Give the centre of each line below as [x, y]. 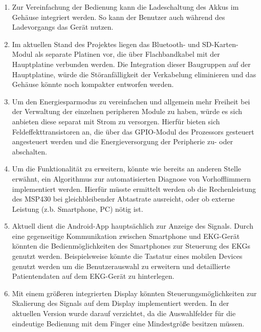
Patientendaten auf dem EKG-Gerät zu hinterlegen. [93, 276]
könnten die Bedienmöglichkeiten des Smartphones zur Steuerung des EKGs [131, 246]
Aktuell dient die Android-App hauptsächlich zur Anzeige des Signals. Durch [133, 226]
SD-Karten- [220, 44]
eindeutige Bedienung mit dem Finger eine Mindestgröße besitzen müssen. [128, 323]
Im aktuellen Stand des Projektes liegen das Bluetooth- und [106, 44]
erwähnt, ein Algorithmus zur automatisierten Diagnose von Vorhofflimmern [131, 178]
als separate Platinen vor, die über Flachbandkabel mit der [127, 54]
